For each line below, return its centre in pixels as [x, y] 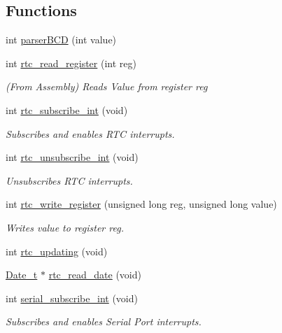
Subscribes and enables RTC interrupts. [90, 133]
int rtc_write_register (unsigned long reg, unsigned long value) [141, 204]
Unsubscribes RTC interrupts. [69, 180]
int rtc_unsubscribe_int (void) [72, 157]
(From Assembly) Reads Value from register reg [107, 86]
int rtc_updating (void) [57, 251]
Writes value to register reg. [65, 227]
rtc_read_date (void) [95, 275]
